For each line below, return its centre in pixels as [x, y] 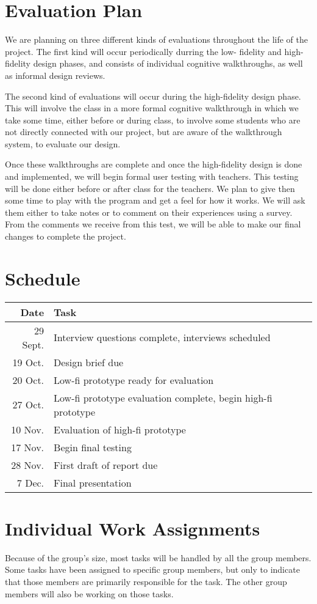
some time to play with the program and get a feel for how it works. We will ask [155, 200]
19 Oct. [28, 362]
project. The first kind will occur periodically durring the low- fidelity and [143, 51]
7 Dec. [30, 482]
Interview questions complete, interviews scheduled [162, 337]
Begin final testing [93, 447]
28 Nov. [28, 465]
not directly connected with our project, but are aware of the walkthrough [144, 132]
